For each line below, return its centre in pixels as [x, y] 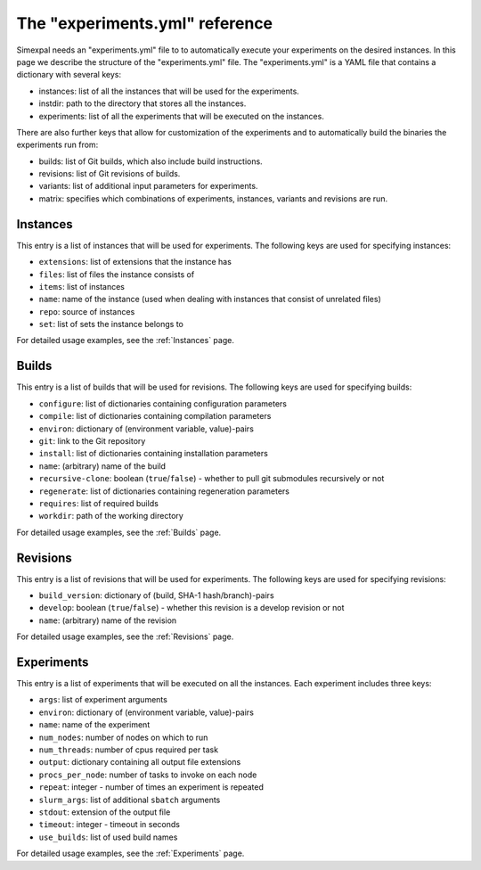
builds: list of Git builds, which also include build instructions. [151, 161]
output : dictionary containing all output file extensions [140, 762]
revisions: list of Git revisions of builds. [110, 174]
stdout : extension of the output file [105, 812]
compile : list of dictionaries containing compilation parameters [155, 416]
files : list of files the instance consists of [117, 274]
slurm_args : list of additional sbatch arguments [130, 800]
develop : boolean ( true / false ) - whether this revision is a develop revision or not [192, 608]
